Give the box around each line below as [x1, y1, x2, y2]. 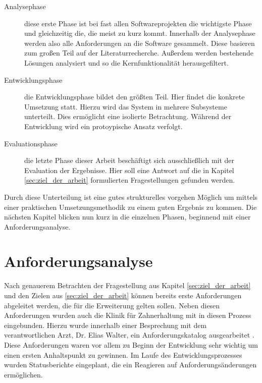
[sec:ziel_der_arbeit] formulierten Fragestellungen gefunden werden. [24, 175, 235, 185]
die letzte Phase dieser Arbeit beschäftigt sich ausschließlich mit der [24, 155, 235, 166]
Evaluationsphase [4, 138, 58, 148]
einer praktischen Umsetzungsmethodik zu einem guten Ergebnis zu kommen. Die [4, 201, 257, 212]
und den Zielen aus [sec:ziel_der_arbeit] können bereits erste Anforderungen [4, 290, 242, 300]
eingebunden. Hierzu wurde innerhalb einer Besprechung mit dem [4, 319, 207, 330]
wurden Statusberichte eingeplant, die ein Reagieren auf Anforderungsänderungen [4, 359, 257, 370]
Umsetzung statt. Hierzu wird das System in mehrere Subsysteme [24, 101, 227, 112]
